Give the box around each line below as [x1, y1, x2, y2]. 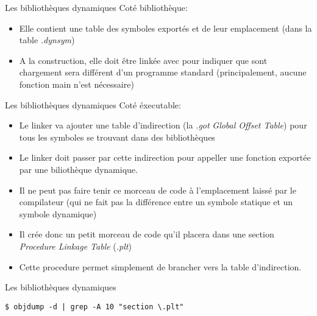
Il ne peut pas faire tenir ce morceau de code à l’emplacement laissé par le [19, 183, 296, 196]
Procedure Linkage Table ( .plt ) [19, 239, 132, 252]
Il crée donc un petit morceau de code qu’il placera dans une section [19, 228, 274, 241]
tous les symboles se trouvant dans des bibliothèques [19, 130, 215, 143]
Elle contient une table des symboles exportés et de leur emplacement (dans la [19, 21, 312, 34]
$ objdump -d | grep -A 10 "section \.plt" [5, 302, 184, 311]
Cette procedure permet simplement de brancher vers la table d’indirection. [19, 260, 302, 273]
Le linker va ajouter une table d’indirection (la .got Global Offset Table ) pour [19, 119, 307, 132]
